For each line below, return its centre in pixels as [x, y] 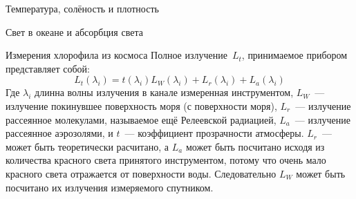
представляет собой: [48, 68]
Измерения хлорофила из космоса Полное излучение [116, 55]
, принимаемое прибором [294, 55]
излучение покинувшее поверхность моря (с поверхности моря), [141, 105]
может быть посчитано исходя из [255, 146]
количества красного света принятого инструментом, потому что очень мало [166, 160]
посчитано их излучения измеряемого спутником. [110, 187]
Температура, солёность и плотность [82, 8]
